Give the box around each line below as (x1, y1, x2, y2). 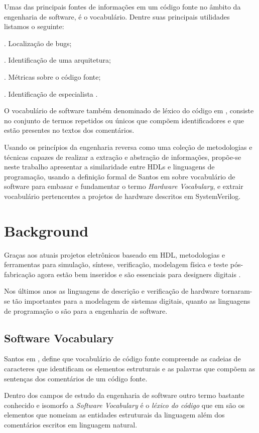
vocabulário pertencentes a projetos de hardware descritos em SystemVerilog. (4, 190, 241, 201)
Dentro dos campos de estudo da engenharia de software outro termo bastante (4, 390, 244, 400)
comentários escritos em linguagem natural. (4, 419, 138, 429)
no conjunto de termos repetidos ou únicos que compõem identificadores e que (4, 115, 244, 125)
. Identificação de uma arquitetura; (4, 55, 111, 65)
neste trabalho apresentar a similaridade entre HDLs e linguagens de (4, 161, 215, 172)
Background (4, 220, 89, 241)
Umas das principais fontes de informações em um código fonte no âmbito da (4, 2, 241, 12)
